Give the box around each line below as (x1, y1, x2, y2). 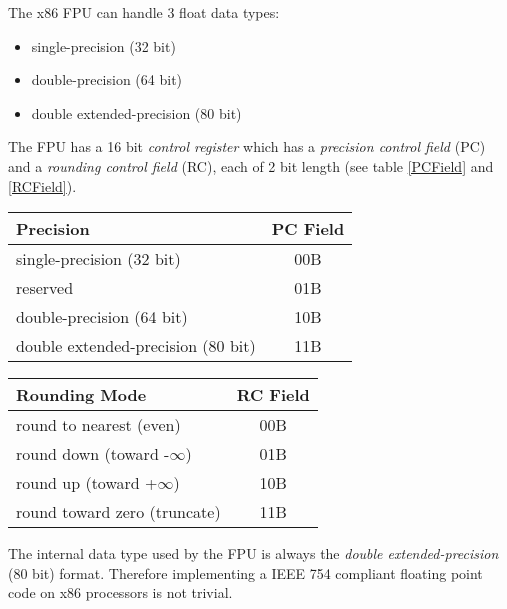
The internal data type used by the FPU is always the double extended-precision (8, 543, 499, 564)
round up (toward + (16, 471, 158, 495)
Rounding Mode (16, 383, 147, 407)
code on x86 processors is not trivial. (8, 582, 233, 603)
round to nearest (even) (16, 413, 181, 437)
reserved (16, 276, 74, 300)
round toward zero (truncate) (16, 500, 221, 524)
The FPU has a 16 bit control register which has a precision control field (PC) (8, 136, 486, 157)
